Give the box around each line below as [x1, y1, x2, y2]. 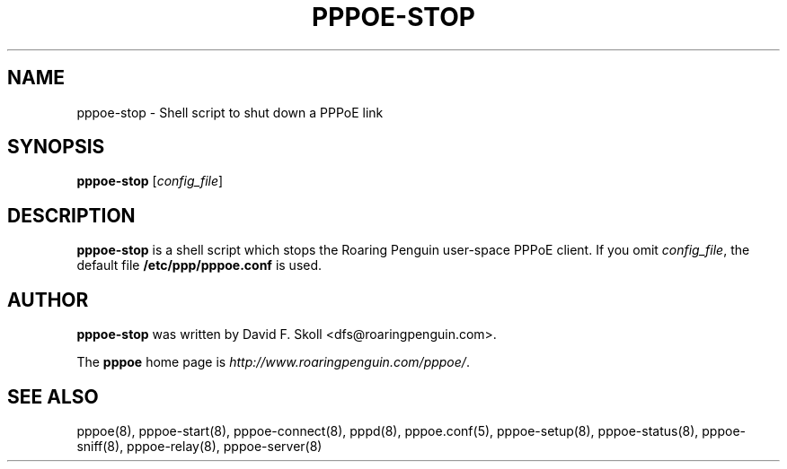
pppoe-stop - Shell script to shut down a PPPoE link [76, 104, 384, 120]
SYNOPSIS [7, 135, 105, 159]
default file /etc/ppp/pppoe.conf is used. [76, 257, 323, 274]
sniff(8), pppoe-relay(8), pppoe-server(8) [76, 438, 323, 454]
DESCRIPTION [7, 204, 136, 227]
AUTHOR [7, 288, 89, 311]
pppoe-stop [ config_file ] [76, 173, 224, 189]
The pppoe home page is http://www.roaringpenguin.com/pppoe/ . [76, 354, 470, 370]
